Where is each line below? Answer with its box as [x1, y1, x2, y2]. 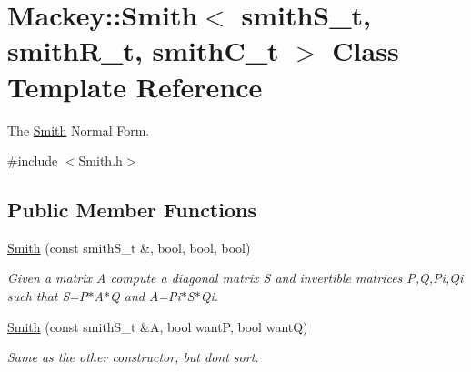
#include [7, 151, 58, 170]
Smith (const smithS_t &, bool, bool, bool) [7, 237, 251, 256]
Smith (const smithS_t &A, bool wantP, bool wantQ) [7, 317, 308, 336]
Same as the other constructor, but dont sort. [7, 347, 259, 367]
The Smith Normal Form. [7, 120, 150, 139]
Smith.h [78, 151, 123, 170]
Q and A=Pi [109, 287, 181, 306]
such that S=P [7, 287, 88, 306]
